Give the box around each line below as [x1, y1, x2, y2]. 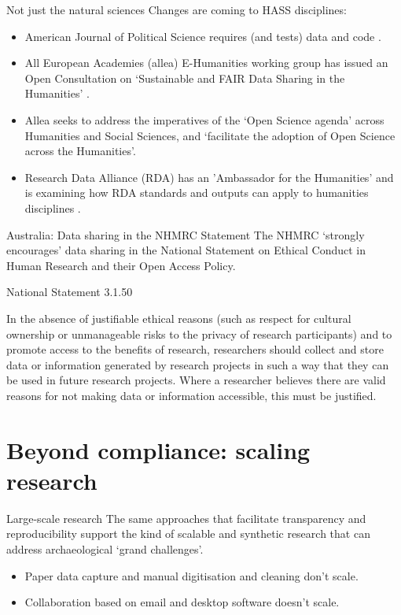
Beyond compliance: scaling [6, 433, 311, 465]
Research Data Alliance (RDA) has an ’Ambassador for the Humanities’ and [24, 169, 394, 185]
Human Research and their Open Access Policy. [6, 257, 236, 273]
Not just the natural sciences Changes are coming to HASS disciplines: [6, 2, 347, 17]
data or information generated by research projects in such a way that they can [6, 356, 389, 372]
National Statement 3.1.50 [6, 283, 133, 300]
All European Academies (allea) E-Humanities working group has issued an [24, 54, 388, 71]
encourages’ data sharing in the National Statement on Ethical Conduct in [6, 242, 366, 258]
